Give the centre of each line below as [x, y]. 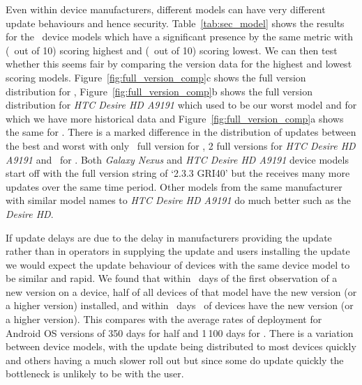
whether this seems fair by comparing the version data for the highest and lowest [179, 64]
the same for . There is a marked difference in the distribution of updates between [181, 132]
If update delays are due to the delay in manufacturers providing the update [169, 237]
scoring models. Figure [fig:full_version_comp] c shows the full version [156, 77]
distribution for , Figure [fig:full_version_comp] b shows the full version [159, 91]
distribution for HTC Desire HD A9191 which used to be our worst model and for [181, 105]
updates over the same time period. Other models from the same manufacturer [174, 186]
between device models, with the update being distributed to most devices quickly [181, 346]
